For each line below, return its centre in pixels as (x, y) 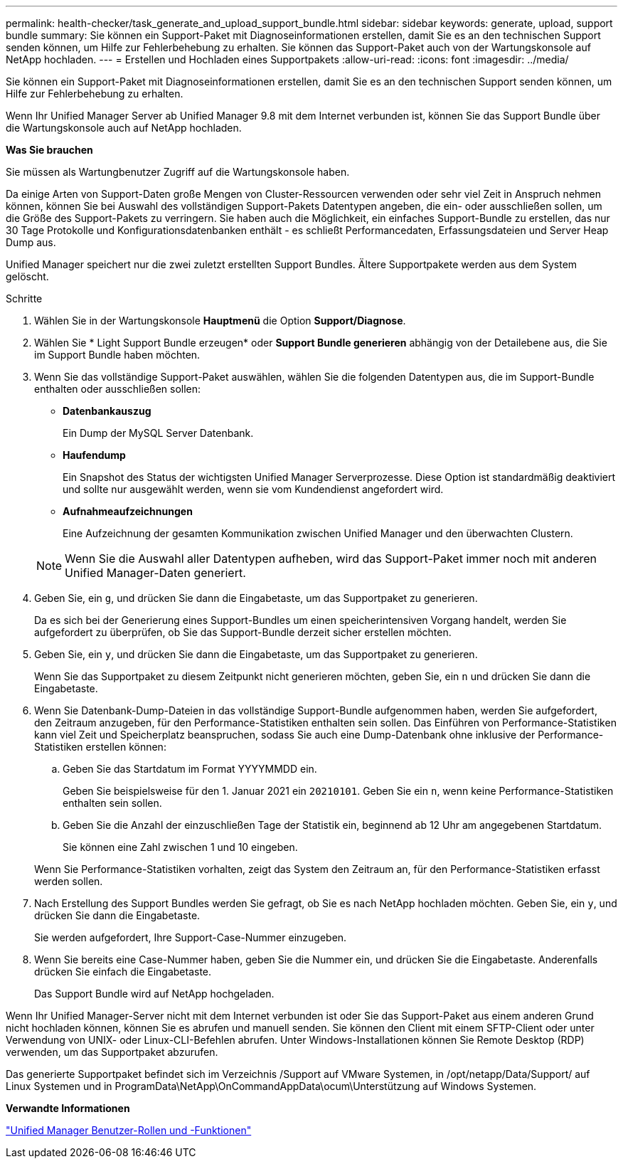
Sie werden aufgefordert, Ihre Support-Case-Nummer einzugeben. (191, 937)
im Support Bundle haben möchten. (117, 355)
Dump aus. (31, 242)
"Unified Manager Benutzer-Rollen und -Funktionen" (129, 1130)
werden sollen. (69, 881)
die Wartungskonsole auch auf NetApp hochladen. (124, 128)
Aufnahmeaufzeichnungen (128, 511)
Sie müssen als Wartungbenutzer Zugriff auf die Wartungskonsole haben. (178, 172)
